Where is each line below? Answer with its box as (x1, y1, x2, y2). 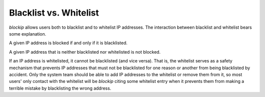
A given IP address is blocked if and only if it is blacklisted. (9, 40, 128, 46)
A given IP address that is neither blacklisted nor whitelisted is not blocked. (9, 49, 161, 55)
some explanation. (9, 31, 47, 37)
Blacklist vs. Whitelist (9, 7, 99, 18)
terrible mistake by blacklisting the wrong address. (9, 85, 111, 91)
